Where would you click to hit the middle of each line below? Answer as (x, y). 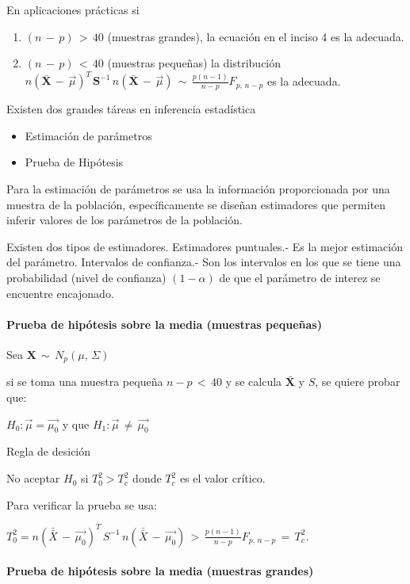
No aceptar (33, 478)
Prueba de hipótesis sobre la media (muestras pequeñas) (164, 324)
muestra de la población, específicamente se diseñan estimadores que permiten (196, 204)
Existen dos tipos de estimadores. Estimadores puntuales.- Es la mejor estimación (205, 246)
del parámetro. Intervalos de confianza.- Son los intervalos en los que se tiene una (204, 262)
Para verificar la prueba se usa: (82, 504)
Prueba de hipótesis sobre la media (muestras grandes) (160, 571)
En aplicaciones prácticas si (73, 10)
